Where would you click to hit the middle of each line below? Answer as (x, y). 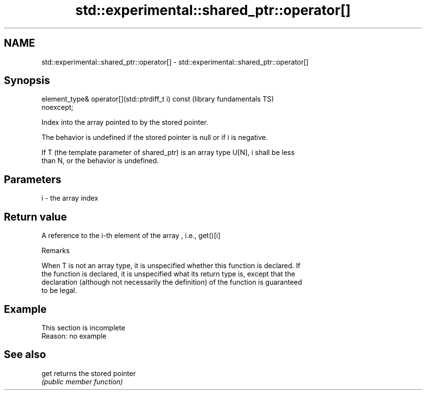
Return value (35, 217)
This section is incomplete (83, 327)
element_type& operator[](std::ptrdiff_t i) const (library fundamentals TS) (158, 99)
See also (25, 355)
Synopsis (27, 81)
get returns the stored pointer (89, 373)
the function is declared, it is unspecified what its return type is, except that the (168, 274)
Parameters (33, 179)
